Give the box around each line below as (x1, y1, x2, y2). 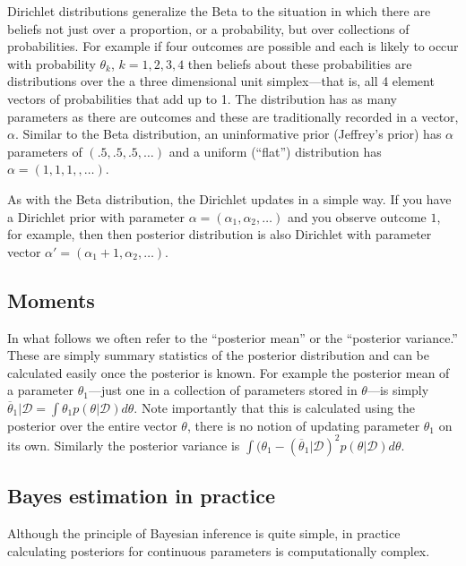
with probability (7, 54, 96, 73)
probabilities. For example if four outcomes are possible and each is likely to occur (7, 37, 459, 56)
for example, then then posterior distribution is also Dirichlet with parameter (7, 225, 432, 244)
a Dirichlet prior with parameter (7, 207, 185, 226)
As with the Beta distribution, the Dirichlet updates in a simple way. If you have (7, 189, 452, 208)
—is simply (367, 381, 429, 399)
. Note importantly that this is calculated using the (134, 398, 416, 416)
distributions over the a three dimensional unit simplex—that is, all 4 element (7, 72, 435, 90)
